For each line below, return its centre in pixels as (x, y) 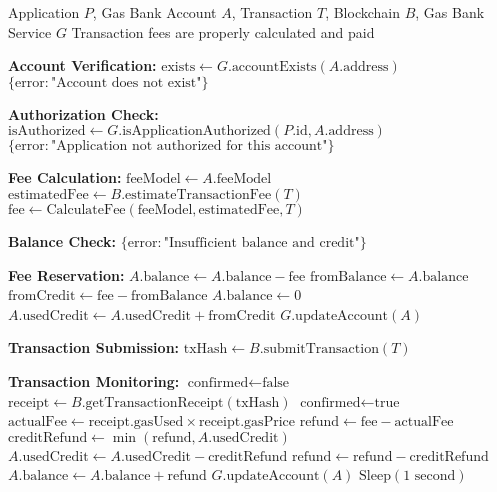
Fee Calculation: (65, 177)
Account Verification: (82, 65)
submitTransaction (321, 349)
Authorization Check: (83, 113)
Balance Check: (62, 240)
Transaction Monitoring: (94, 380)
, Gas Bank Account (154, 12)
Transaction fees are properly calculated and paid (223, 31)
